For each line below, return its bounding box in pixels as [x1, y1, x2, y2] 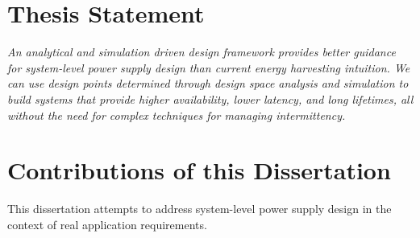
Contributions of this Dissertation [7, 154, 391, 187]
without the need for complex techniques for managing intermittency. [7, 106, 346, 123]
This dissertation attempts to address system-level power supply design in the [7, 200, 392, 217]
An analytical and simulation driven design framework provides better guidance [7, 43, 396, 60]
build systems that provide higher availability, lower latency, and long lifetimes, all [7, 90, 414, 107]
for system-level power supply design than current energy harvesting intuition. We [7, 59, 410, 76]
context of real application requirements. [7, 215, 207, 232]
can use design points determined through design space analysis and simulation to [7, 75, 409, 92]
